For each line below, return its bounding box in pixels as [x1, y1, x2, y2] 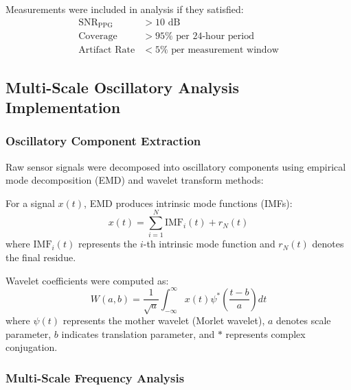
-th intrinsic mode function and [143, 236, 275, 251]
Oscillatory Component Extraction [5, 132, 201, 149]
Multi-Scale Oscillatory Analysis [5, 76, 239, 97]
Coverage [78, 32, 117, 42]
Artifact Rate [78, 45, 135, 56]
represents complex [225, 326, 306, 341]
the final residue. [5, 250, 76, 265]
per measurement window [171, 45, 279, 56]
